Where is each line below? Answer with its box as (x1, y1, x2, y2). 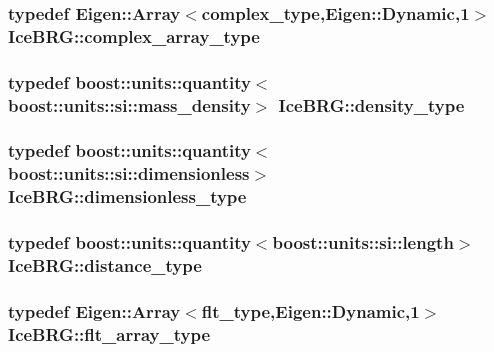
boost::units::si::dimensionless (8, 161, 250, 186)
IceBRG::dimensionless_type (8, 184, 247, 209)
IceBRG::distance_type (8, 253, 202, 278)
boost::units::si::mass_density (8, 92, 251, 117)
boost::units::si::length (272, 230, 454, 255)
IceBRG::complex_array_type (8, 23, 260, 48)
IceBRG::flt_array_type (8, 321, 211, 346)
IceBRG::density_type (278, 92, 465, 117)
